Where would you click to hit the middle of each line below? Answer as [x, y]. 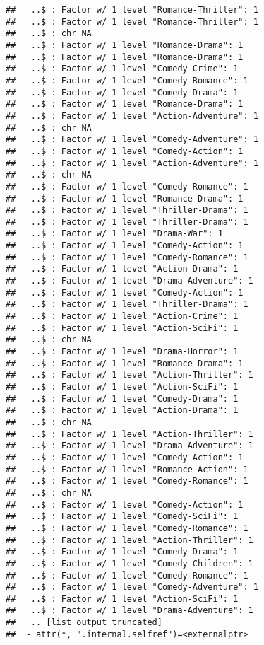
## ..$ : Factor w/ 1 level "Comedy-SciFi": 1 [122, 517]
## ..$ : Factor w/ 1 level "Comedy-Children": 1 [130, 563]
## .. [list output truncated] [84, 623]
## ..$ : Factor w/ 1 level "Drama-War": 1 [114, 234]
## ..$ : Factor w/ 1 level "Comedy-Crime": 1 [122, 69]
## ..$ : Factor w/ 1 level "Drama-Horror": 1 [122, 352]
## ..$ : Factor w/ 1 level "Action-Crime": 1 [122, 316]
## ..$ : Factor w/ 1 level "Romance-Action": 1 [127, 469]
